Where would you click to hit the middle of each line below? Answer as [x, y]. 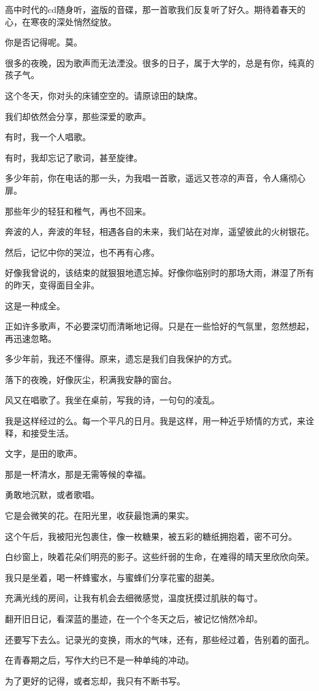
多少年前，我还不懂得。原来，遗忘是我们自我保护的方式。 [121, 359]
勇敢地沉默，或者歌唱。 [52, 495]
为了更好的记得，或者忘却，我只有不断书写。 [95, 680]
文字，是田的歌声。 [44, 453]
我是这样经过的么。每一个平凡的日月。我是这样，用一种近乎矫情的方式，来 [155, 421]
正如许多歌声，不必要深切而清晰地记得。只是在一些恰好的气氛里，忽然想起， [159, 326]
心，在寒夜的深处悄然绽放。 [61, 21]
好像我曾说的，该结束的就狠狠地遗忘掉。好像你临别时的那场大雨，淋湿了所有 [159, 273]
